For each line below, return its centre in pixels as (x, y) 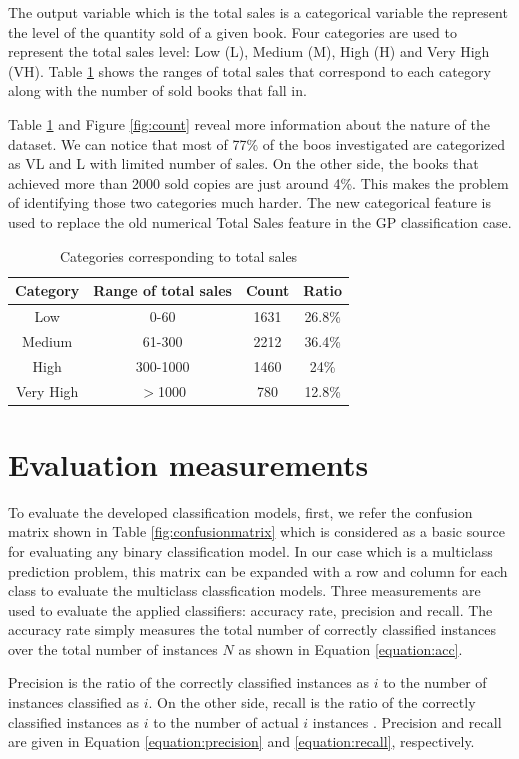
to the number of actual (226, 721)
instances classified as (74, 702)
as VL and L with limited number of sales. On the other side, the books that (243, 163)
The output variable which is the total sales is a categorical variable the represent (258, 12)
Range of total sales (162, 290)
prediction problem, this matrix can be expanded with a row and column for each (258, 570)
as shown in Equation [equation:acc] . (350, 648)
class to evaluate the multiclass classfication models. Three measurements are (244, 590)
